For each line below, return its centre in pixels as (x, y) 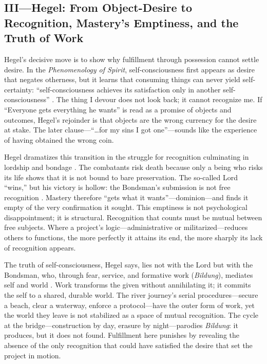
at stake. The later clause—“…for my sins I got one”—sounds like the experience (131, 130)
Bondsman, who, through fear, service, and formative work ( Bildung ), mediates (129, 274)
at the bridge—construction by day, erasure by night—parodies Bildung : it (121, 325)
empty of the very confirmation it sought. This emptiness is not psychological (126, 207)
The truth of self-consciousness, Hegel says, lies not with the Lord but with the (129, 265)
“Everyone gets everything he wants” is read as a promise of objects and (118, 109)
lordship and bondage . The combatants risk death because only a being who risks (133, 167)
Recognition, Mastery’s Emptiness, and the (121, 22)
